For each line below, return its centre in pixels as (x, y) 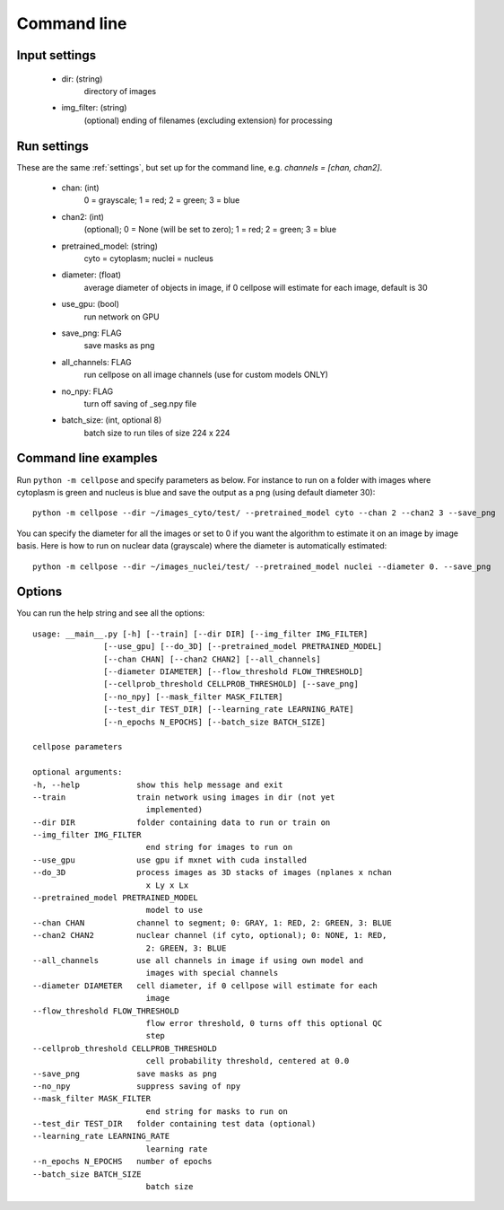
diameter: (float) (91, 275)
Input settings (56, 55)
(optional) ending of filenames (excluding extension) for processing (208, 120)
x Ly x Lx (167, 885)
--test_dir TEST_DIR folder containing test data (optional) (174, 1124)
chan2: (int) (83, 216)
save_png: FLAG (91, 333)
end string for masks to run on (217, 1111)
